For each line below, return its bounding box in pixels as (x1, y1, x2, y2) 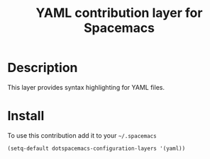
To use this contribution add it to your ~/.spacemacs (7, 131, 157, 139)
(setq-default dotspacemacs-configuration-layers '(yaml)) (7, 145, 186, 152)
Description (7, 60, 78, 76)
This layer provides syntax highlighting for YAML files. (7, 83, 165, 91)
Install (7, 108, 45, 124)
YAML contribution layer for (35, 5, 203, 21)
